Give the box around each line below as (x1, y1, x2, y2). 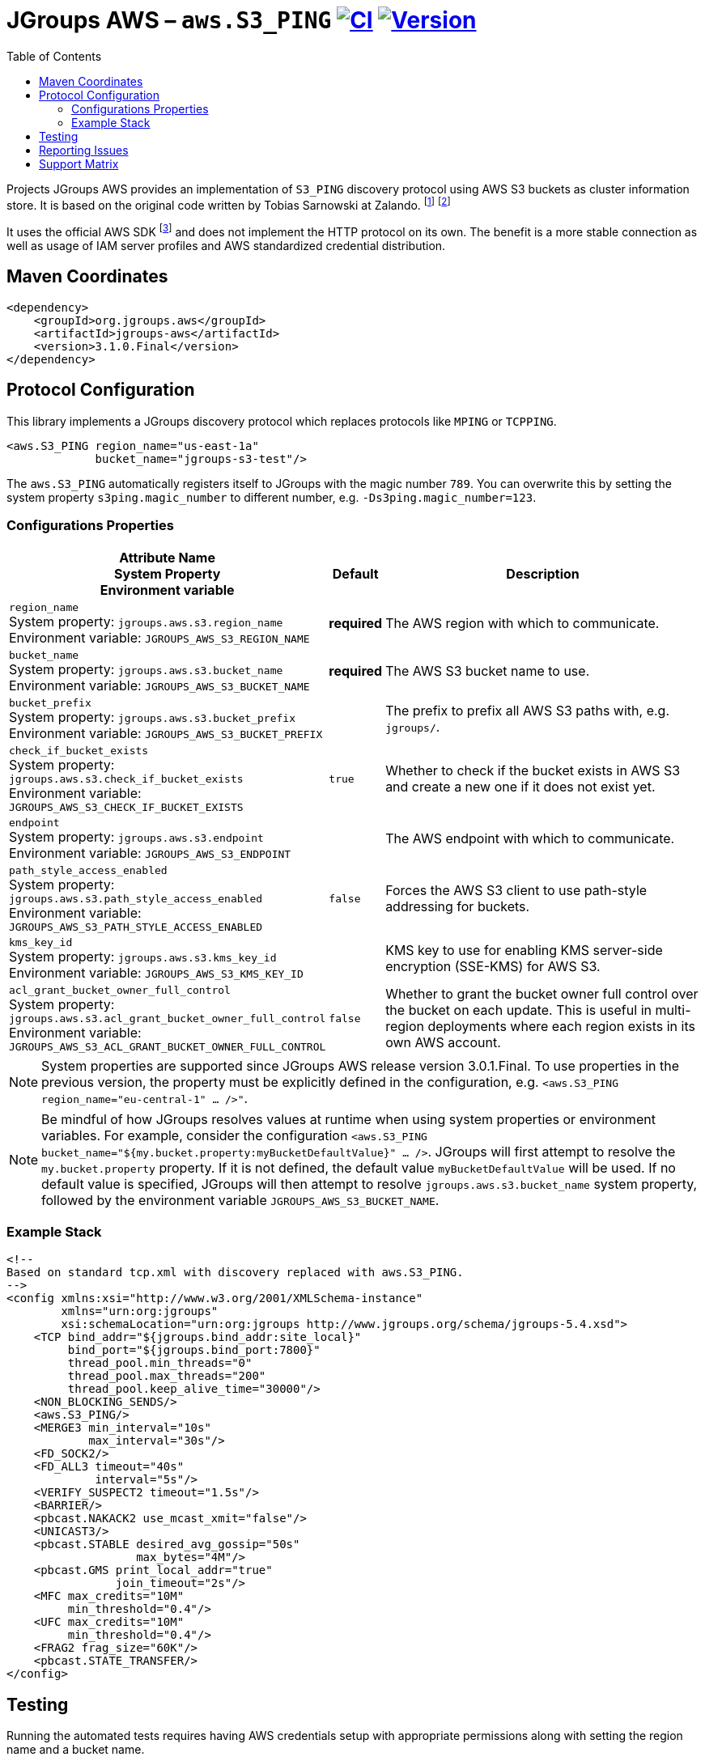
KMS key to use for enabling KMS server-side (385, 942, 663, 958)
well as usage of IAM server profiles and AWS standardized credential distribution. (6, 239, 446, 253)
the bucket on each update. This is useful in (385, 1002, 652, 1018)
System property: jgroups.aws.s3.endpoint (9, 828, 264, 845)
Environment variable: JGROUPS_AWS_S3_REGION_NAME (9, 629, 310, 646)
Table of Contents (6, 49, 102, 63)
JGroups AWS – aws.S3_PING (6, 6, 332, 34)
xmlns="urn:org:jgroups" (61, 1305, 219, 1318)
